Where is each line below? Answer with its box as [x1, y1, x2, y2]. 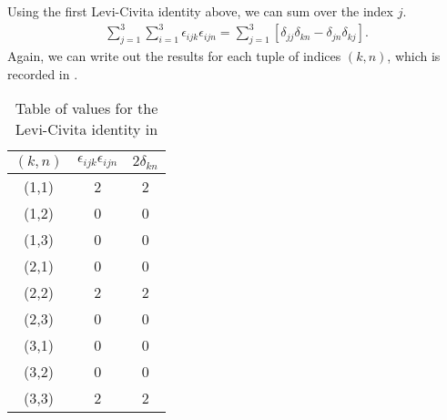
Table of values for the [15, 97, 158, 119]
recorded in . [7, 64, 78, 83]
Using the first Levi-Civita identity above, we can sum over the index [7, 2, 393, 20]
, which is [387, 46, 441, 65]
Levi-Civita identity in [15, 118, 158, 140]
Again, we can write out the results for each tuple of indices [7, 46, 341, 65]
